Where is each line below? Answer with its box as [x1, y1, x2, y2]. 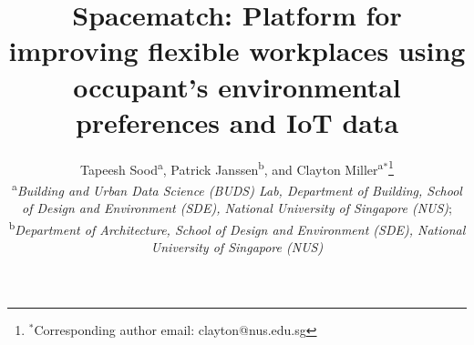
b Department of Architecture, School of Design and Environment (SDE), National [8, 217, 466, 238]
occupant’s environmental [73, 67, 401, 105]
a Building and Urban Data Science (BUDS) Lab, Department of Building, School [12, 178, 462, 199]
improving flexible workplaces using [8, 32, 466, 69]
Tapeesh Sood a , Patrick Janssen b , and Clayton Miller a [80, 157, 384, 178]
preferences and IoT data [75, 103, 399, 140]
